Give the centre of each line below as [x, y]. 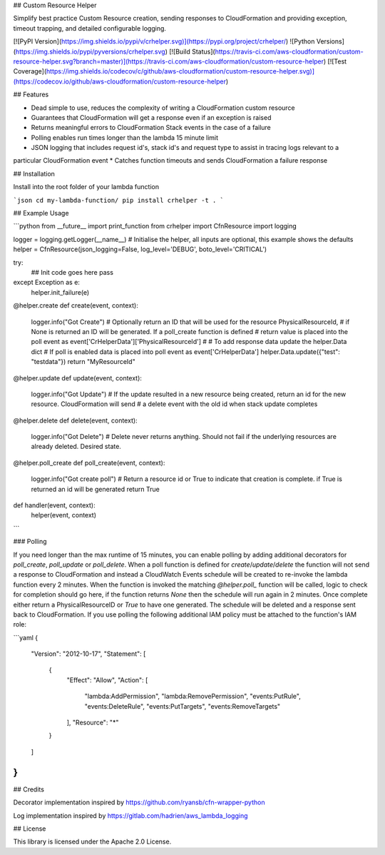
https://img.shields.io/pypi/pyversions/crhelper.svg [90, 51]
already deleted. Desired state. [76, 447]
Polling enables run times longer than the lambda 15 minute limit [125, 137]
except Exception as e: [46, 283]
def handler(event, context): [54, 505]
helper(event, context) [63, 515]
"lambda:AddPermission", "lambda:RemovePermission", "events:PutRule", [192, 697]
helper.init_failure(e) [60, 292]
